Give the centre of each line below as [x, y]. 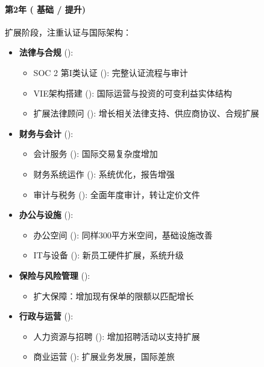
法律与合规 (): [46, 52]
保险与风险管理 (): [55, 275]
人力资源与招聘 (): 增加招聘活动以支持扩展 [117, 336]
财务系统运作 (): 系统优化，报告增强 [104, 174]
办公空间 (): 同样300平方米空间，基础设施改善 [123, 235]
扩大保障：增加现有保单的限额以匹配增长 [114, 295]
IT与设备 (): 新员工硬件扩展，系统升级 [108, 255]
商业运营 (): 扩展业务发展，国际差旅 [104, 356]
